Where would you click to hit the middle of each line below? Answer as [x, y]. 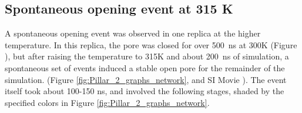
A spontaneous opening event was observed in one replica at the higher [133, 33]
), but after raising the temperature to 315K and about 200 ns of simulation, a [147, 56]
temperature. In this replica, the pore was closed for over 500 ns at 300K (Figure [151, 44]
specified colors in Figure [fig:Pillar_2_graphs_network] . [107, 102]
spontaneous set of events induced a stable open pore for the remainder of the [145, 67]
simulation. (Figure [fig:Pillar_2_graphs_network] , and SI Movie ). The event [146, 79]
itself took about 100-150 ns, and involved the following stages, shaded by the [145, 91]
